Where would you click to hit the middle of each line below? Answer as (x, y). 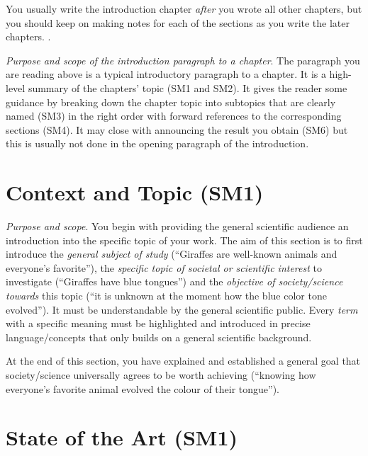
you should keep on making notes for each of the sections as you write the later (178, 22)
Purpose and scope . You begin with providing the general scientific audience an (177, 226)
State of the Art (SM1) (122, 437)
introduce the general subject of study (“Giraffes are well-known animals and (172, 254)
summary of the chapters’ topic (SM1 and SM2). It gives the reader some (188, 87)
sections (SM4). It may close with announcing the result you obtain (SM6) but (177, 129)
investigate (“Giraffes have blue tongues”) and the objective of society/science (174, 281)
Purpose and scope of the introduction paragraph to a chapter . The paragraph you (183, 60)
